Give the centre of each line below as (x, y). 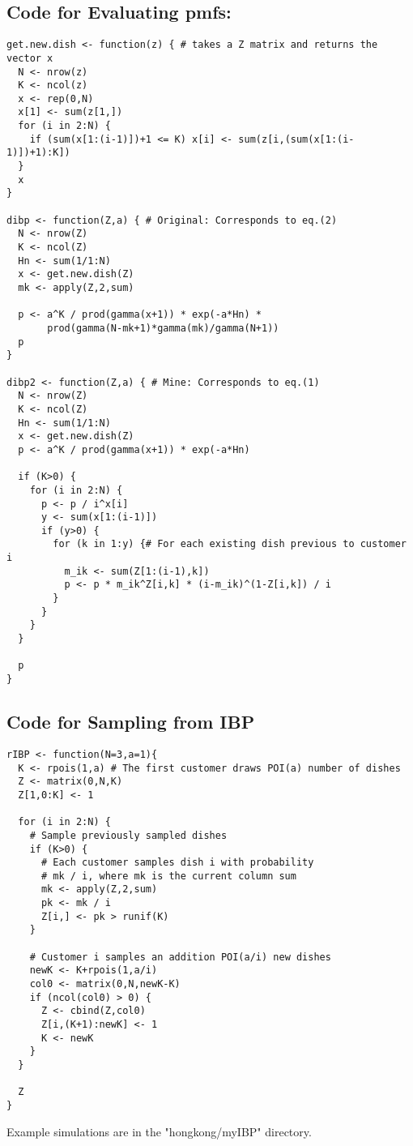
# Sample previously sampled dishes (128, 835)
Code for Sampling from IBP (131, 722)
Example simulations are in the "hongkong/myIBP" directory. (159, 1131)
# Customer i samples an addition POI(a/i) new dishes (180, 957)
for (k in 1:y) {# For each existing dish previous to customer (230, 544)
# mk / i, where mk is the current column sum (168, 876)
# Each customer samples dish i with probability (177, 863)
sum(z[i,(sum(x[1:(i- (296, 139)
